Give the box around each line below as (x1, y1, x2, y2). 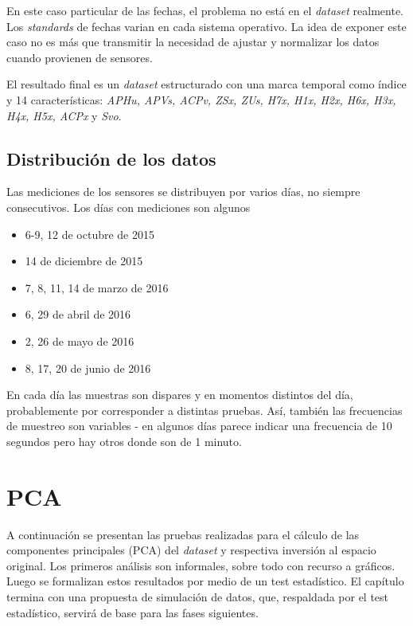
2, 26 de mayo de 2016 (25, 332, 134, 349)
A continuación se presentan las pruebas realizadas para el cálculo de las (6, 526, 360, 542)
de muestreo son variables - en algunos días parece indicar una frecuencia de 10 (6, 417, 392, 434)
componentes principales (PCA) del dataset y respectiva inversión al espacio (6, 542, 376, 558)
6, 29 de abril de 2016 (25, 306, 131, 323)
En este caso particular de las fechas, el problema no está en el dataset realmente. (6, 2, 403, 18)
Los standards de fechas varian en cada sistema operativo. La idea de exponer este (6, 18, 407, 34)
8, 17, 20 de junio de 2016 (25, 359, 151, 376)
